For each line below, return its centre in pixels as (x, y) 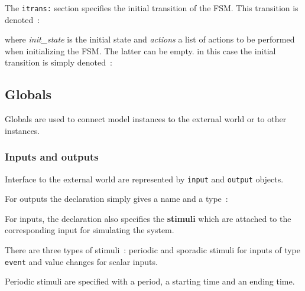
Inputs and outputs (52, 157)
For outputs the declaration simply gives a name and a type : (116, 199)
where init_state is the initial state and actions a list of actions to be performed (150, 39)
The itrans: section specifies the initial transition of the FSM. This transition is (152, 8)
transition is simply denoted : (59, 62)
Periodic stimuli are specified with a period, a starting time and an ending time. (150, 281)
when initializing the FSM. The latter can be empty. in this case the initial (140, 50)
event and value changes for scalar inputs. (81, 261)
